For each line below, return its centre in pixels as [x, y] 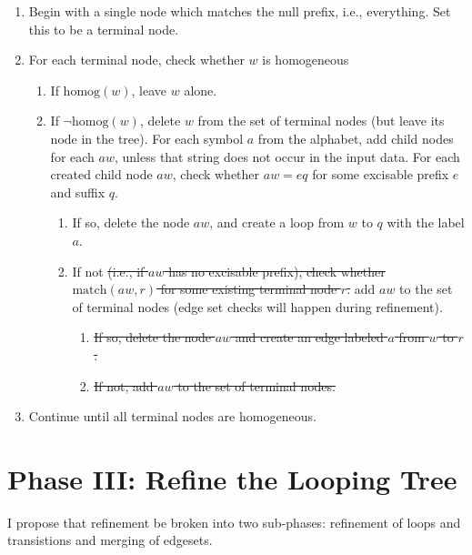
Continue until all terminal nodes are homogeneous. [172, 416]
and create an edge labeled [309, 337]
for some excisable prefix [381, 174]
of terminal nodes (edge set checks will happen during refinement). [257, 306]
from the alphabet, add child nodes [356, 138]
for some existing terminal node [249, 289]
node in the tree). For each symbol [147, 138]
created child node [101, 174]
